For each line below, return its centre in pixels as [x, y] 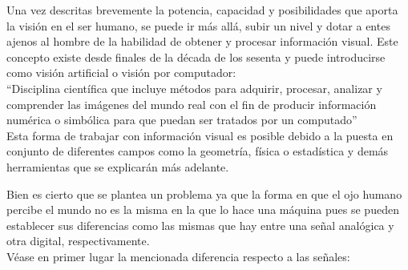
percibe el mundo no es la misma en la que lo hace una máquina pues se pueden [203, 210]
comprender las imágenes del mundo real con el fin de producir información [192, 104]
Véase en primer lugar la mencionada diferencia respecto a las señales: [178, 256]
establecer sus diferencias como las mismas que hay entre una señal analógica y [200, 225]
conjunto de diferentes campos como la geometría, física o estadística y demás [198, 151]
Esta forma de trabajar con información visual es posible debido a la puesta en [200, 135]
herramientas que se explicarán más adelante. [118, 166]
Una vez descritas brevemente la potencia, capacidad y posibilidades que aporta [202, 10]
